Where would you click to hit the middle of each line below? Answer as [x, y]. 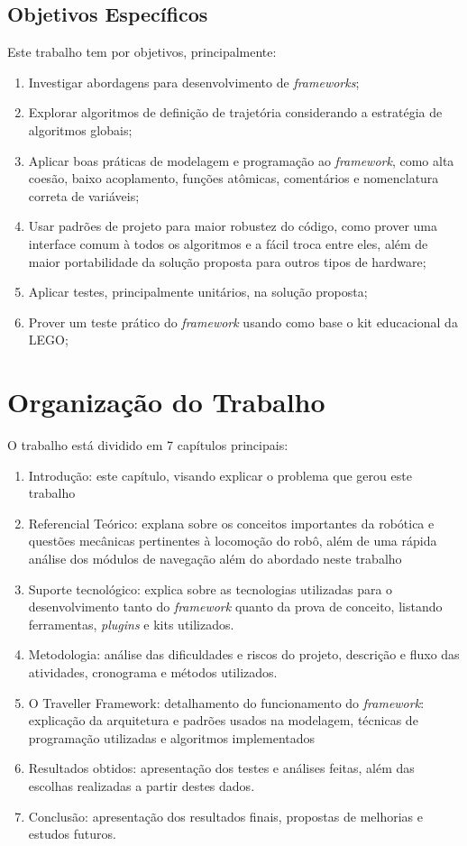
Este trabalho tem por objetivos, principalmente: [142, 52]
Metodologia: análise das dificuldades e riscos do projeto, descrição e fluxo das [244, 654]
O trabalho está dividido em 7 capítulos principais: [148, 445]
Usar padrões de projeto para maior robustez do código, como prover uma [233, 226]
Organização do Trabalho [166, 402]
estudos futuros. [72, 834]
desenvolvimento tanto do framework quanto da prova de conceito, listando [235, 607]
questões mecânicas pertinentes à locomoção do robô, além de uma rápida [233, 541]
